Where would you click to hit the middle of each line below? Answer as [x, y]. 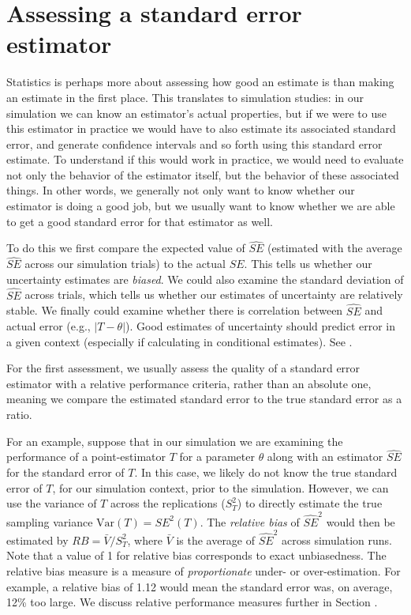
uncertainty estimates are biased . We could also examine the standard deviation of [205, 279]
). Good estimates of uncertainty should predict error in [261, 326]
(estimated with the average [335, 248]
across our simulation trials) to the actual [125, 264]
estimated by [37, 540]
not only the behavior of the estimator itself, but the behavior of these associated [203, 174]
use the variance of [52, 503]
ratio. [19, 415]
